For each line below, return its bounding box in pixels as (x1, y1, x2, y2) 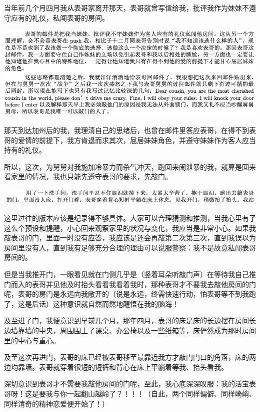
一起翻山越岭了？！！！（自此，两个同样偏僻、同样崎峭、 (66, 388, 256, 398)
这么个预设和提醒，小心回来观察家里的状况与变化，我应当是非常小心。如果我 (4, 222, 256, 233)
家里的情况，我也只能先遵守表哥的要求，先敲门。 (10, 171, 172, 182)
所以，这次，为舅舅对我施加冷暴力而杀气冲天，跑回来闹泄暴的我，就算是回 (4, 161, 249, 172)
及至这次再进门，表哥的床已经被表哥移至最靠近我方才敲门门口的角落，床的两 (4, 352, 256, 362)
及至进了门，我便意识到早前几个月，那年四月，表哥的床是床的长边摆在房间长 (4, 315, 256, 326)
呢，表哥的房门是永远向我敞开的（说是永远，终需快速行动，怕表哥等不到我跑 (4, 289, 256, 299)
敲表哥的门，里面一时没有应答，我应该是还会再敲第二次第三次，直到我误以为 (4, 232, 256, 243)
